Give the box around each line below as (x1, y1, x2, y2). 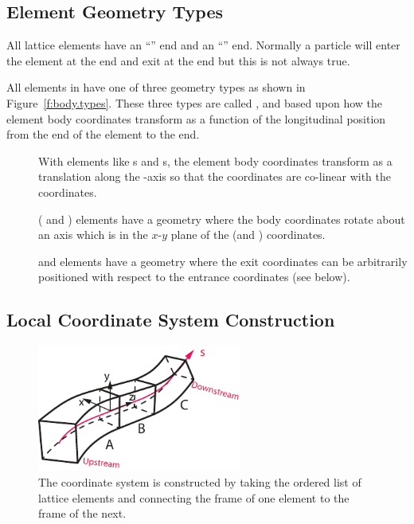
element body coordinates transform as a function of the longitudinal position (6, 110, 386, 127)
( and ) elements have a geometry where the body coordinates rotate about (38, 210, 405, 227)
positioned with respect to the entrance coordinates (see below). (38, 268, 350, 285)
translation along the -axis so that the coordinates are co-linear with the (38, 168, 392, 185)
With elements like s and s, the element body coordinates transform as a (38, 152, 393, 169)
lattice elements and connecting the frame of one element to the (38, 489, 350, 506)
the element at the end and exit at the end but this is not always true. (6, 52, 350, 68)
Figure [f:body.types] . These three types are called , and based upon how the (6, 94, 382, 111)
